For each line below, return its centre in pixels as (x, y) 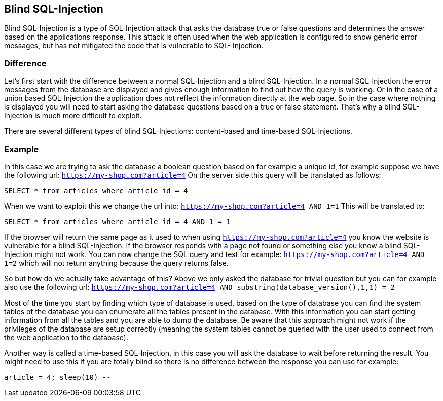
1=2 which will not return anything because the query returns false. (116, 263)
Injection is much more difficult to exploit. (73, 116)
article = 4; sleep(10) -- (58, 377)
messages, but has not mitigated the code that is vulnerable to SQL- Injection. (134, 46)
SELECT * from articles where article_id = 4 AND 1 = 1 (117, 221)
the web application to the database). (66, 337)
